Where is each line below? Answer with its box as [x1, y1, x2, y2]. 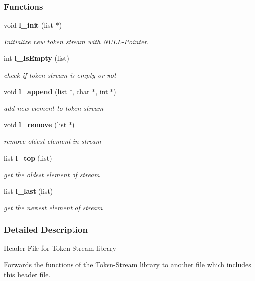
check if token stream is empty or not [4, 70, 116, 80]
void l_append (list [4, 86, 67, 96]
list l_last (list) [4, 186, 53, 196]
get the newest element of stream [4, 202, 103, 212]
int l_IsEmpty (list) [4, 53, 70, 63]
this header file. [4, 269, 51, 279]
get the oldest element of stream [4, 169, 100, 179]
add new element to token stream [4, 103, 104, 113]
